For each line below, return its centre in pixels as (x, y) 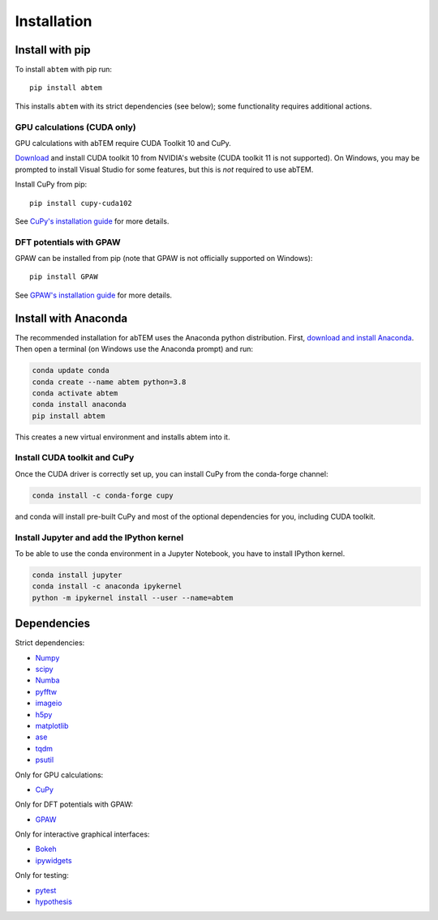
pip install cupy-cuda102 (81, 203)
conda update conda (71, 370)
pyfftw (46, 691)
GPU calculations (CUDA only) (76, 127)
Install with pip (53, 50)
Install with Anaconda (71, 318)
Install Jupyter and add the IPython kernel (99, 537)
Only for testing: (42, 875)
